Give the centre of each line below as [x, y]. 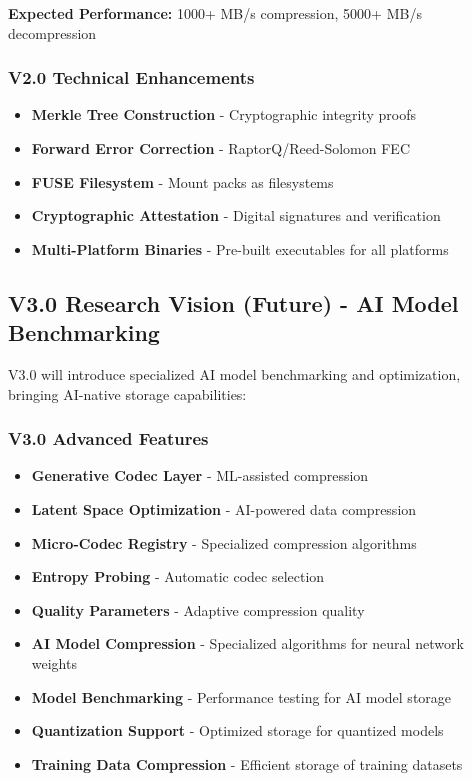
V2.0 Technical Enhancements [131, 77]
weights [54, 662]
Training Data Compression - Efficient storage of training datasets [247, 763]
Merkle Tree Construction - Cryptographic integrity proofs [224, 114]
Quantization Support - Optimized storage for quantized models [237, 730]
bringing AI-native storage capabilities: [127, 393]
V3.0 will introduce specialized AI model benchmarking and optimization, [234, 373]
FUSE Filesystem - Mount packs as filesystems [182, 181]
